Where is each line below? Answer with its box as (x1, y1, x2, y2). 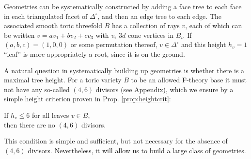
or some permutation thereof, (70, 39, 157, 49)
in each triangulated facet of (4, 11, 88, 21)
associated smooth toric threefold (4, 20, 102, 31)
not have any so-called (4, 84, 70, 94)
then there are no (4, 119, 55, 129)
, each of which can (185, 20, 242, 31)
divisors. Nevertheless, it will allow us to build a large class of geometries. (28, 145, 246, 155)
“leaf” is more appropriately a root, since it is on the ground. (4, 48, 185, 59)
